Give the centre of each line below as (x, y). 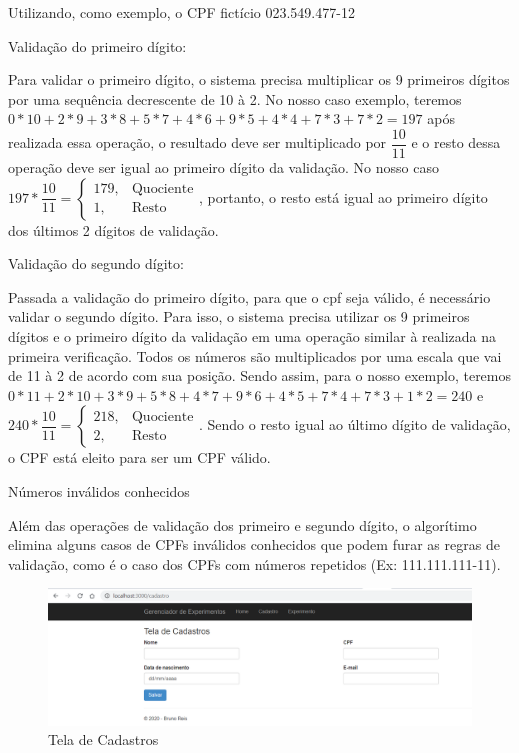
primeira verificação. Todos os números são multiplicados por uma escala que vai (255, 355)
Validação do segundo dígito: (96, 263)
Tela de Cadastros (103, 739)
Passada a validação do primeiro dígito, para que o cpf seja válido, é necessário (249, 296)
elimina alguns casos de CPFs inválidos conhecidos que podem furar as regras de (254, 544)
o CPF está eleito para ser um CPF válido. (139, 457)
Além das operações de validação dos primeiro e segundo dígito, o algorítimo (242, 524)
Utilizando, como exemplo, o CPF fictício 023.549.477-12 (181, 12)
